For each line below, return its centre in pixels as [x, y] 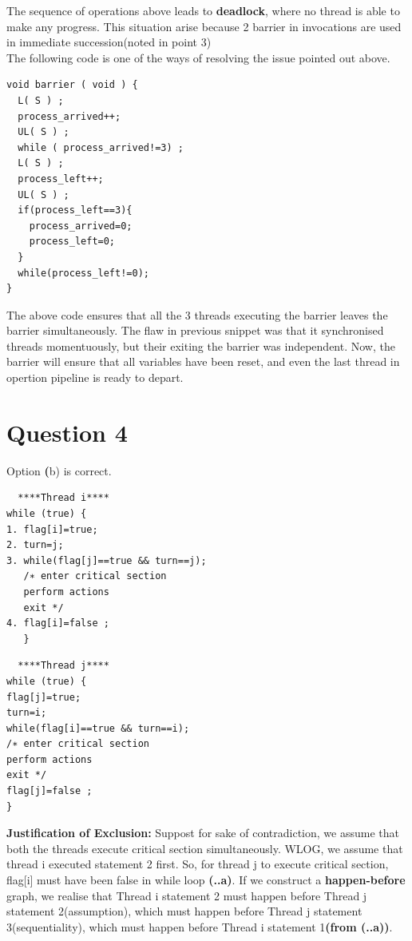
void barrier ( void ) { [72, 85]
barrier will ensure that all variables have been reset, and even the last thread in [203, 361]
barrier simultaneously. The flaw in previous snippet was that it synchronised [195, 330]
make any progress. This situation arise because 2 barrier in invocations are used [204, 26]
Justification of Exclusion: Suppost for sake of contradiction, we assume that [203, 833]
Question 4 [67, 432]
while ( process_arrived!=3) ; [101, 147]
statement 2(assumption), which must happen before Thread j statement [184, 911]
